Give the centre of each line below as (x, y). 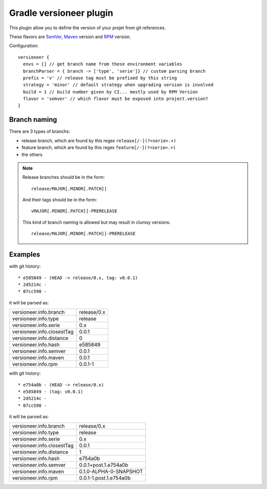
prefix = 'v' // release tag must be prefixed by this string (100, 78)
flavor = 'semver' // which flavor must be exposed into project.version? (116, 99)
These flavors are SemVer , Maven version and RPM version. (70, 37)
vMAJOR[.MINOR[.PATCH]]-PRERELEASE (74, 211)
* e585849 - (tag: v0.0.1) (51, 391)
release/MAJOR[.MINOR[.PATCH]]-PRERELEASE (84, 234)
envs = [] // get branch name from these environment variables (103, 64)
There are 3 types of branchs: (40, 132)
